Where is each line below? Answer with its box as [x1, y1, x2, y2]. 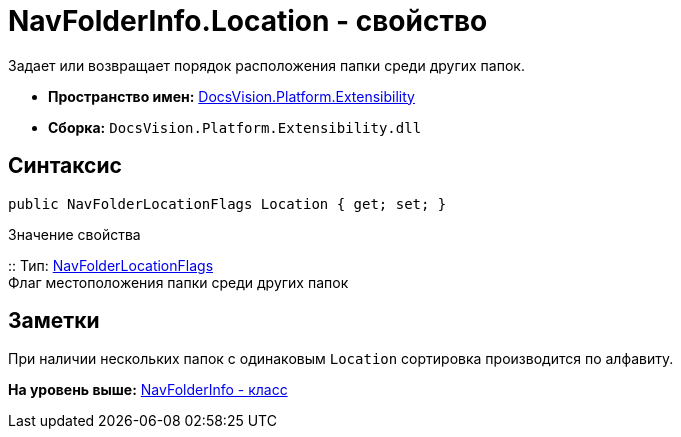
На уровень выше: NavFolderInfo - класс [8, 381, 288, 399]
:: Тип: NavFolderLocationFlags [8, 256, 214, 274]
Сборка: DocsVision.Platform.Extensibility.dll [48, 118, 422, 136]
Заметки [8, 308, 100, 334]
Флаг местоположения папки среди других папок [8, 273, 349, 291]
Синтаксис [8, 153, 122, 179]
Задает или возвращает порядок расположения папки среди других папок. [8, 56, 525, 74]
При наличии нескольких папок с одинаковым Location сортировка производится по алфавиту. [8, 350, 674, 368]
